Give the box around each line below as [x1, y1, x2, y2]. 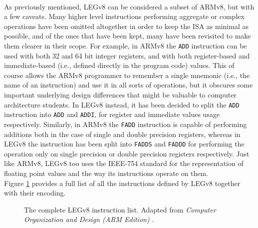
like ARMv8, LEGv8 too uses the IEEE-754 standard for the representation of [4, 158, 244, 168]
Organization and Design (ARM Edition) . [24, 214, 154, 224]
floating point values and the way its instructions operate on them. [4, 168, 209, 178]
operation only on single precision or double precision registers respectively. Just [4, 148, 250, 158]
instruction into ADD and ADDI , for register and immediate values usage [4, 109, 220, 119]
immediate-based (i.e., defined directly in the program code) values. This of [4, 60, 235, 70]
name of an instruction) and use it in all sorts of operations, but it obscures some [4, 79, 253, 90]
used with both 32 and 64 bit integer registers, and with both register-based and [4, 50, 250, 60]
